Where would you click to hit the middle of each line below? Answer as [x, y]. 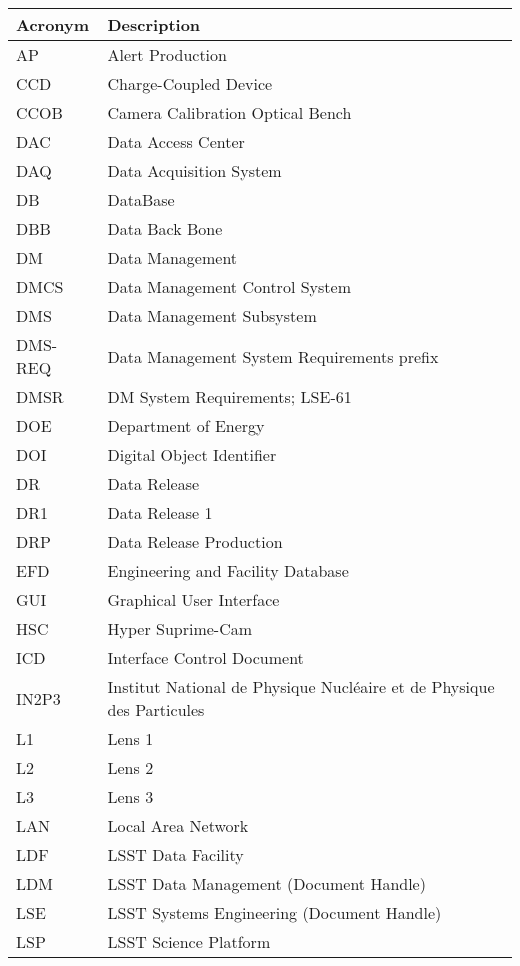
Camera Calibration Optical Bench [229, 112]
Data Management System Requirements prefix [273, 356]
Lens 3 [130, 796]
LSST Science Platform [189, 941]
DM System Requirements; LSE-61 [229, 396]
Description [154, 24]
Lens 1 [130, 738]
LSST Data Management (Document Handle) [266, 883]
